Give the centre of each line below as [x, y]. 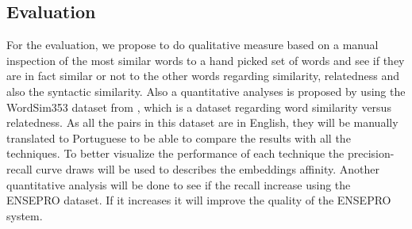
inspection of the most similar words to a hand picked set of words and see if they [206, 60]
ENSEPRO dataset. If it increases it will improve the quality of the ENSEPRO [199, 200]
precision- [371, 153]
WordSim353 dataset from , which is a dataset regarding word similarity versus [199, 107]
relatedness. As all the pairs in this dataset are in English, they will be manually [202, 122]
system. [25, 215]
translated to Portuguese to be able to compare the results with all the [179, 137]
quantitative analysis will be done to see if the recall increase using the [179, 184]
